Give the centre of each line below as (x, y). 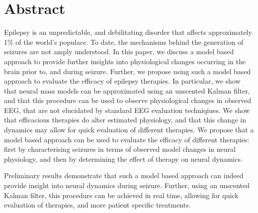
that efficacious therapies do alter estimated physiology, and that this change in (125, 120)
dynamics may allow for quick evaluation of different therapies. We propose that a (129, 130)
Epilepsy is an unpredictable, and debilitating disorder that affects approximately (128, 32)
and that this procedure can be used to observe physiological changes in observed (128, 100)
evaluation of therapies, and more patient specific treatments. (97, 205)
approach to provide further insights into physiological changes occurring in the (125, 61)
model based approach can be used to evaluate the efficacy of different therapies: (127, 139)
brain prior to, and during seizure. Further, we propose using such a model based (128, 71)
